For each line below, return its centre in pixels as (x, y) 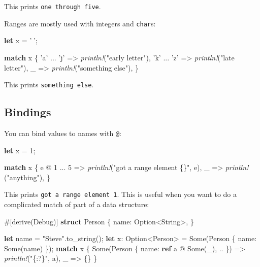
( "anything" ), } (27, 177)
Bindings (28, 112)
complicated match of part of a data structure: (77, 204)
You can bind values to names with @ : (63, 133)
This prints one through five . (53, 6)
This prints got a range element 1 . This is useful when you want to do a (120, 194)
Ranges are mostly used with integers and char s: (80, 23)
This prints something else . (49, 85)
